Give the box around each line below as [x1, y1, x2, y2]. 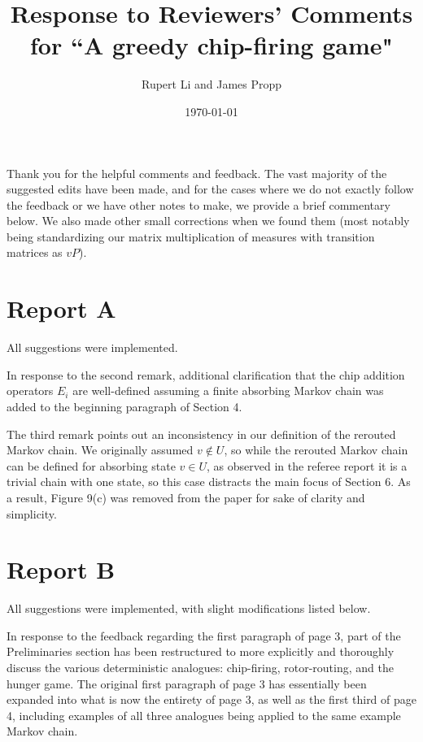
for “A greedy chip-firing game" [30, 28, 393, 62]
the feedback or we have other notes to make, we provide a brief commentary [7, 196, 390, 213]
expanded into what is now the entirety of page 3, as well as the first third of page [7, 691, 417, 708]
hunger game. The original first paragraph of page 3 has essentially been [7, 675, 367, 692]
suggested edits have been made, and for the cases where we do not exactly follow [7, 180, 414, 197]
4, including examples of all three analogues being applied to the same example [7, 706, 401, 723]
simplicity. [7, 505, 57, 522]
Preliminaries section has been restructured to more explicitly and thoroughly [7, 643, 395, 660]
